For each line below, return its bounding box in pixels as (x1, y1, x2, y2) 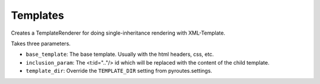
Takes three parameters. (11, 40, 71, 47)
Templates (11, 9, 65, 22)
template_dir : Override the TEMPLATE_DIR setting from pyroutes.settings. (25, 68, 213, 75)
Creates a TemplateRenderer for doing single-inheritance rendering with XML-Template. (11, 29, 225, 36)
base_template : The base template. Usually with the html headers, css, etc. (25, 51, 215, 58)
